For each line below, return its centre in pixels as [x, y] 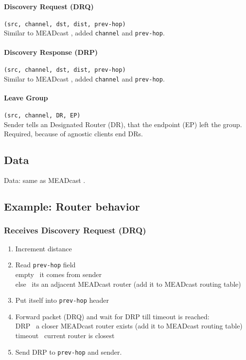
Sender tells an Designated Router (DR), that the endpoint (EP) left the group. [123, 124]
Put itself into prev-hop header [62, 300]
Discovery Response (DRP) [51, 52]
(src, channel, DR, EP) [42, 116]
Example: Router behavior [72, 206]
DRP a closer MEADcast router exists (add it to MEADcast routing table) [129, 326]
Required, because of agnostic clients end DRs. [73, 134]
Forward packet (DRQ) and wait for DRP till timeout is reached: [112, 316]
